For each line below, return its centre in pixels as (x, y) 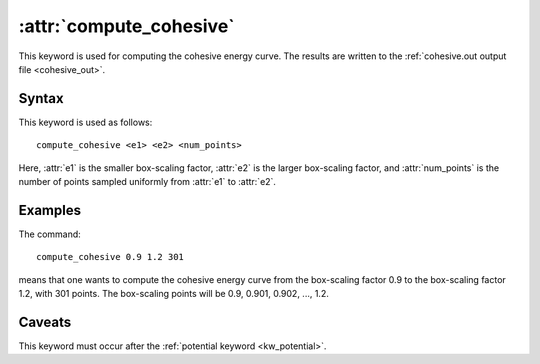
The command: (50, 234)
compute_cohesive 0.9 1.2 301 (110, 257)
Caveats (45, 321)
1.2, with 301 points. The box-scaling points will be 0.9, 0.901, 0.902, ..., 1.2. (173, 294)
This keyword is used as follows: (85, 122)
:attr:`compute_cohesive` (126, 26)
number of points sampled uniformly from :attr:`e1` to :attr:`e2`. (147, 182)
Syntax (41, 98)
